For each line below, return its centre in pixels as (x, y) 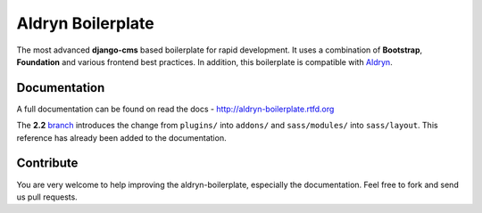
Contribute (47, 164)
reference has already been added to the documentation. (121, 137)
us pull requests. (47, 197)
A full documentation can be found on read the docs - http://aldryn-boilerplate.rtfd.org (175, 109)
